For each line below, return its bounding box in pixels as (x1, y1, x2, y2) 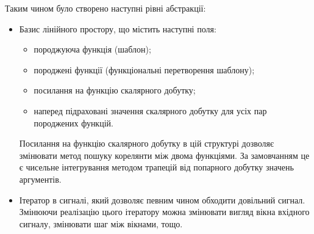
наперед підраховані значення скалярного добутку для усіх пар (34, 104, 267, 117)
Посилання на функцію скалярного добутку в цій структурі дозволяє (19, 137, 274, 150)
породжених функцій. (34, 116, 113, 129)
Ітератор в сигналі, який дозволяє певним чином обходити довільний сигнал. (19, 193, 305, 206)
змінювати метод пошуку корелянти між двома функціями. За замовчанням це (19, 148, 310, 161)
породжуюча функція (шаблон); (34, 43, 151, 56)
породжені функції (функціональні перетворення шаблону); (34, 63, 255, 76)
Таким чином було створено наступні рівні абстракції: (5, 2, 206, 14)
